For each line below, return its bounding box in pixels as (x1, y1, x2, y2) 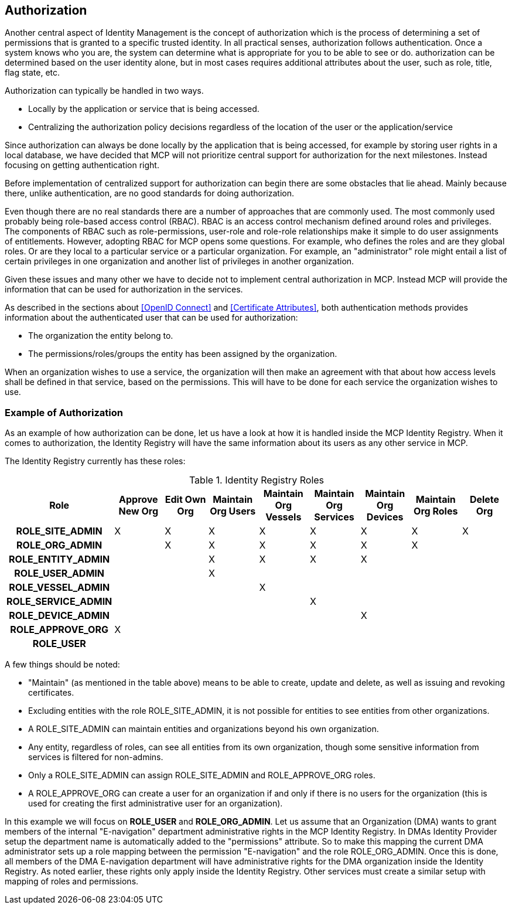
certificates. (28, 687, 74, 698)
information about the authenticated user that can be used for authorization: (5, 312, 298, 323)
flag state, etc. (5, 67, 60, 78)
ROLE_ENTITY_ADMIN (9, 553, 110, 566)
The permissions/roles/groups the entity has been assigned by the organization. (28, 349, 337, 359)
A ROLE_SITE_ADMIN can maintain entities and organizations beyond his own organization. (28, 724, 379, 734)
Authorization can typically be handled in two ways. (5, 86, 204, 96)
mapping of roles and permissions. (5, 876, 139, 887)
